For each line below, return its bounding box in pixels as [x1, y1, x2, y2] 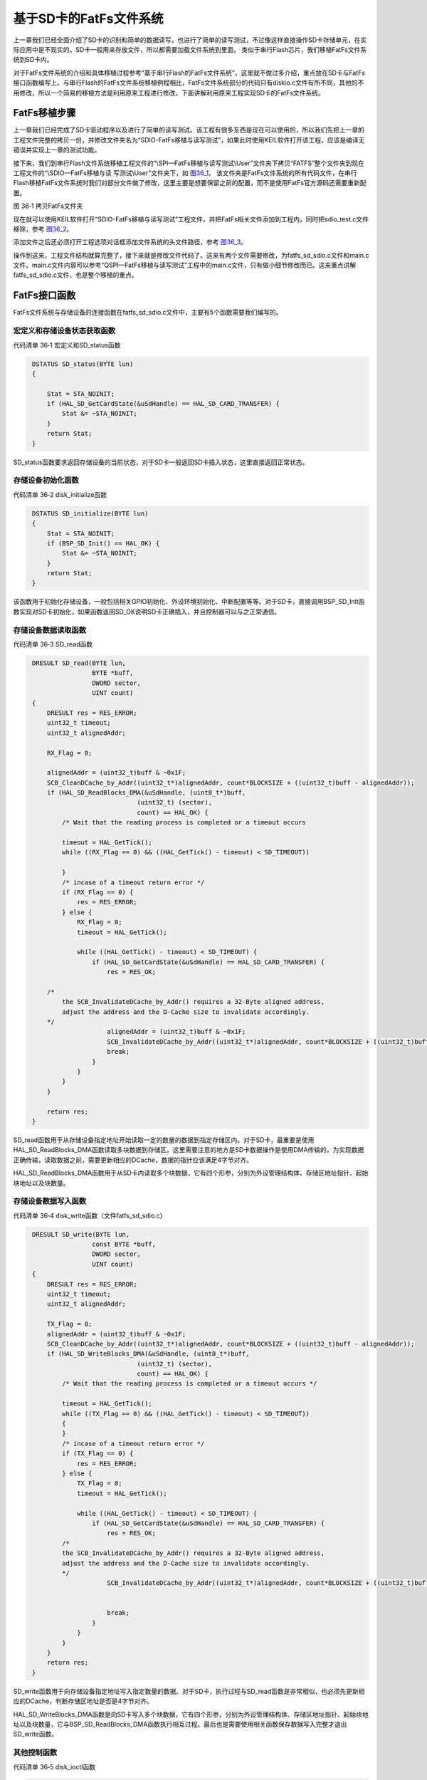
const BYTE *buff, [91, 1240, 157, 1249]
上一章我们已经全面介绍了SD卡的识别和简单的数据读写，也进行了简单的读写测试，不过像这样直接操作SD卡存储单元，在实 [13, 36, 367, 44]
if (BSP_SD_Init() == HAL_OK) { [46, 539, 160, 548]
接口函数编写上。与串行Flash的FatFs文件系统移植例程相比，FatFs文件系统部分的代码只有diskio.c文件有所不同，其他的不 [13, 78, 364, 87]
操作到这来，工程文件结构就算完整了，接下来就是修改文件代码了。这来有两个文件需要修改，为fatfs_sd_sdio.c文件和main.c [13, 251, 369, 259]
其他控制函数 [13, 1748, 58, 1758]
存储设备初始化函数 [13, 476, 80, 486]
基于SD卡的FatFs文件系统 [13, 11, 164, 26]
